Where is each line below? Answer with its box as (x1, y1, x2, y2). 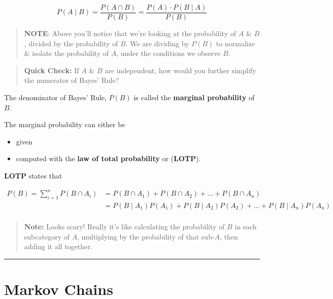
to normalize (216, 38, 255, 48)
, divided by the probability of (24, 38, 118, 48)
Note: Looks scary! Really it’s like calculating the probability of (24, 221, 225, 231)
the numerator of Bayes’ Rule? (24, 75, 119, 85)
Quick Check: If (24, 65, 79, 75)
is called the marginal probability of (134, 92, 255, 103)
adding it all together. (24, 241, 92, 252)
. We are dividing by (125, 38, 189, 48)
